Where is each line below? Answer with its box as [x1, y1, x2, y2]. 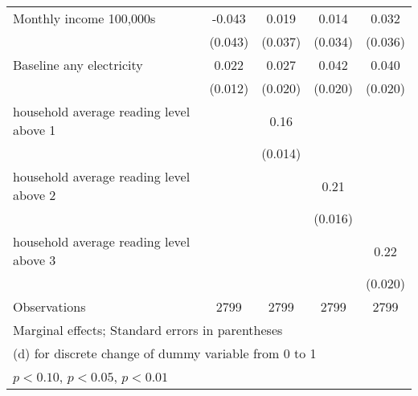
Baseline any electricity [13, 55, 143, 74]
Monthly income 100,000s [13, 9, 156, 27]
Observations [13, 297, 86, 316]
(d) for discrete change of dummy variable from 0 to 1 [13, 344, 317, 362]
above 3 [13, 251, 56, 269]
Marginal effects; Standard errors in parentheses [13, 320, 283, 339]
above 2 [13, 186, 56, 204]
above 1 [13, 120, 56, 139]
